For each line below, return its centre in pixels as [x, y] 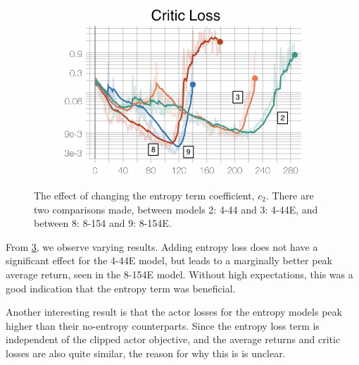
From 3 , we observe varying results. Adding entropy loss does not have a [162, 246]
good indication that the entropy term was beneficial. [121, 288]
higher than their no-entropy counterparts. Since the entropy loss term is [163, 325]
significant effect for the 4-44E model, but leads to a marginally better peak [169, 260]
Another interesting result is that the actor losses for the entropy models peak [174, 312]
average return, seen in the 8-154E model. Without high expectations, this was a [179, 274]
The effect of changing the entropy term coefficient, [144, 196]
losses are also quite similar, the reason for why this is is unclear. [146, 353]
